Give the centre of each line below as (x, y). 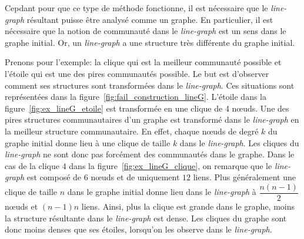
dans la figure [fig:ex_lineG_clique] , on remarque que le (171, 165)
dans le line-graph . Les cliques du (239, 142)
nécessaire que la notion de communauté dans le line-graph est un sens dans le (146, 31)
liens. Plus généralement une (244, 177)
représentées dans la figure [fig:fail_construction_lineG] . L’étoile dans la (136, 97)
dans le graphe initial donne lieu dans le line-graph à (162, 192)
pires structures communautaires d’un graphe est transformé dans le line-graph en (152, 119)
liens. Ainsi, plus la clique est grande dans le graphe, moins (188, 206)
